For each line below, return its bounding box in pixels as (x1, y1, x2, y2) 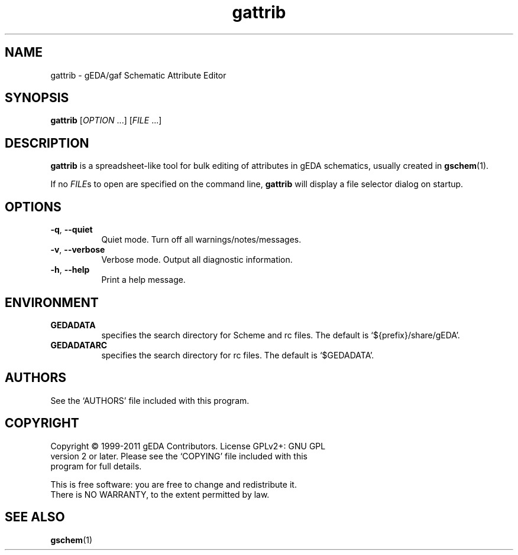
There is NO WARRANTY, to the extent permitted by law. (50, 489, 270, 500)
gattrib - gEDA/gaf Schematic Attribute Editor (50, 70, 226, 80)
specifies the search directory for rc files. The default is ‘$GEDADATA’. (101, 350, 374, 360)
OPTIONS (5, 199, 61, 214)
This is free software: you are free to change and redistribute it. (50, 479, 297, 489)
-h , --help (50, 265, 90, 275)
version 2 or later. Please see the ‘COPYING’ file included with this (50, 450, 307, 461)
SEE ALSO (5, 510, 65, 525)
